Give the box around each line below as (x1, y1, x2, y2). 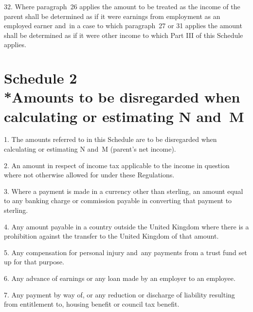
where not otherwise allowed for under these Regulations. (4, 170, 175, 180)
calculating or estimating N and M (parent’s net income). (4, 144, 176, 154)
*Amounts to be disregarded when (4, 87, 240, 107)
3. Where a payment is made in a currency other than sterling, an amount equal (4, 186, 243, 196)
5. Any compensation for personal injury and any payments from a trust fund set (4, 247, 247, 257)
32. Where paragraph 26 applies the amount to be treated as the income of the (4, 1, 240, 11)
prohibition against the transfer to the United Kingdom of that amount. (4, 231, 219, 241)
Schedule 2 (4, 68, 77, 88)
